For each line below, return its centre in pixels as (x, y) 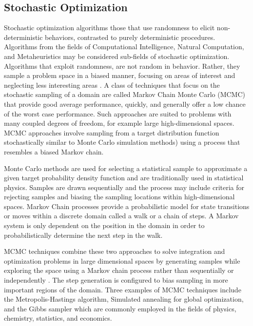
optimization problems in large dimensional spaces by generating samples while (122, 260)
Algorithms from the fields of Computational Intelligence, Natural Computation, (124, 47)
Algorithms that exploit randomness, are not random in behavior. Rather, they (122, 66)
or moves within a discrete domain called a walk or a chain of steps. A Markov (121, 216)
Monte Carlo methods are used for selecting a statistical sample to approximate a (126, 168)
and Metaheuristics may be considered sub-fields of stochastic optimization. (117, 56)
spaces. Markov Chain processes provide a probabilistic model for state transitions (127, 206)
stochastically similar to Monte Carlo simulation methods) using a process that (122, 142)
